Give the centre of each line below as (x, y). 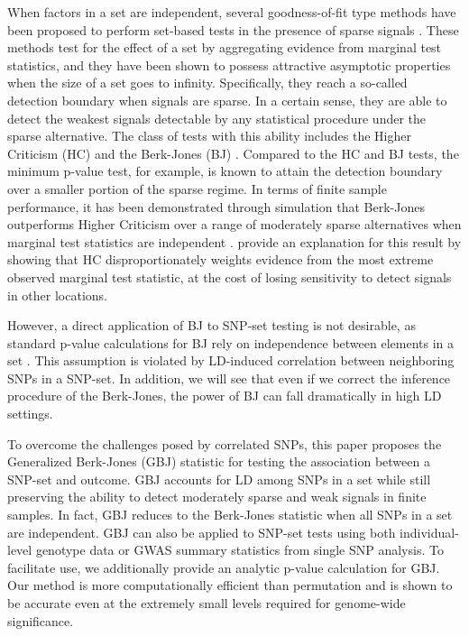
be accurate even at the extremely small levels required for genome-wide (207, 603)
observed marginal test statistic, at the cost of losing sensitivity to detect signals (230, 277)
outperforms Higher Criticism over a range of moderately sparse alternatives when (234, 224)
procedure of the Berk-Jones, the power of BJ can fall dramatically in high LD (225, 396)
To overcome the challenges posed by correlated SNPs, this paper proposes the (225, 443)
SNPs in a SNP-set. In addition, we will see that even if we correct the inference (229, 378)
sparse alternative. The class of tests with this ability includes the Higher (209, 136)
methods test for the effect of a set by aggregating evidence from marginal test (225, 47)
